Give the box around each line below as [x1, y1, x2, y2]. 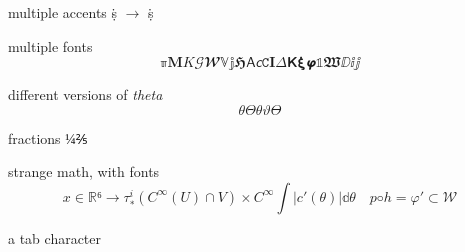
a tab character [8, 227, 102, 248]
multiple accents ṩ [8, 2, 118, 22]
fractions [8, 127, 61, 148]
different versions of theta [8, 84, 163, 105]
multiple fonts [8, 35, 93, 56]
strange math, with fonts [8, 161, 160, 182]
